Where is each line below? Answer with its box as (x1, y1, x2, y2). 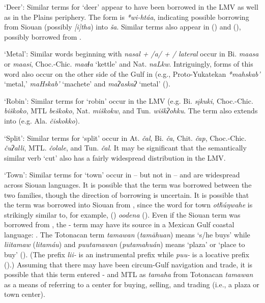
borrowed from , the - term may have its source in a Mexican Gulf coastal (4, 219, 234, 230)
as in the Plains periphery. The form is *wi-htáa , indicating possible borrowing (4, 11, 249, 22)
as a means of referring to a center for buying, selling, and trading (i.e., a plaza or (4, 279, 259, 289)
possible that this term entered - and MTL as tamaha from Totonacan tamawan (4, 269, 253, 280)
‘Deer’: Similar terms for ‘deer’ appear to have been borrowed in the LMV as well (4, 2, 258, 12)
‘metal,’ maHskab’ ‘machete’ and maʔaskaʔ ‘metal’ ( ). (4, 78, 170, 89)
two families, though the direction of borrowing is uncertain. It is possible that (4, 189, 249, 200)
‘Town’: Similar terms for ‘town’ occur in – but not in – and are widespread (4, 169, 240, 180)
